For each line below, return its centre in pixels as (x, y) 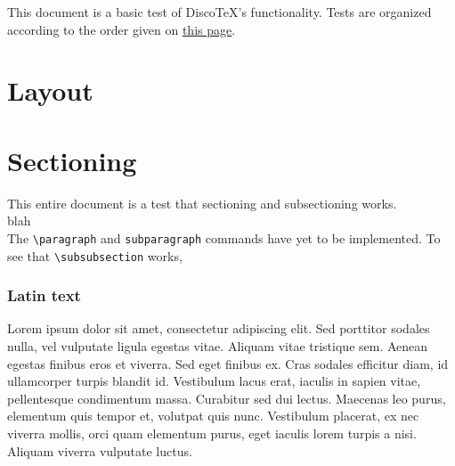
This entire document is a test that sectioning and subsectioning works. (202, 203)
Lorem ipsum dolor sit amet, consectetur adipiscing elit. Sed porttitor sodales (219, 328)
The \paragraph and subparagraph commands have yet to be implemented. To (224, 237)
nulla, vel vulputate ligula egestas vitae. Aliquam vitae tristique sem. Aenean (218, 346)
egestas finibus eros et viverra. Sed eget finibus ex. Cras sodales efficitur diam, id (228, 363)
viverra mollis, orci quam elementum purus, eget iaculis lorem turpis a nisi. (212, 433)
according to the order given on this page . (122, 29)
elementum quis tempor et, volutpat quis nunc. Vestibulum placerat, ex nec (213, 416)
